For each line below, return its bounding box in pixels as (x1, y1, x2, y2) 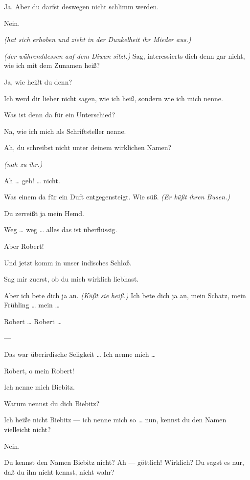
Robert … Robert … (4, 316, 62, 326)
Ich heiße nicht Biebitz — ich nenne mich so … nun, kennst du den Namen (4, 415, 227, 425)
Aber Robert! (4, 240, 44, 251)
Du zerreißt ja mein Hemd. (4, 208, 84, 218)
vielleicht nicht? (4, 424, 51, 435)
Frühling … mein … (4, 300, 60, 310)
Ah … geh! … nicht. (4, 175, 60, 185)
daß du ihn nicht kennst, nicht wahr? (4, 466, 114, 477)
